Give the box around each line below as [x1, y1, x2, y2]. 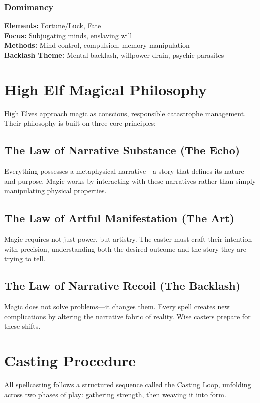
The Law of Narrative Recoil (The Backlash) [4, 278, 241, 293]
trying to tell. [4, 253, 46, 264]
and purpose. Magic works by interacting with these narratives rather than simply [4, 175, 256, 186]
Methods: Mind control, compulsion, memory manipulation [4, 40, 190, 50]
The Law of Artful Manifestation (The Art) [4, 210, 235, 226]
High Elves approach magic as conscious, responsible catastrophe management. [4, 108, 246, 118]
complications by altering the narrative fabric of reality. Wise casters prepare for [4, 311, 251, 321]
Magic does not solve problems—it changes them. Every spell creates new [4, 301, 230, 312]
